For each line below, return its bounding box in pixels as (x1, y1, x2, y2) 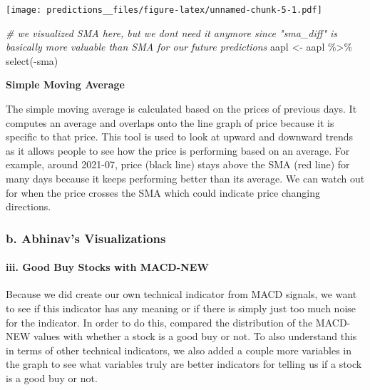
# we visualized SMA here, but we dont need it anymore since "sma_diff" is (6, 25, 338, 40)
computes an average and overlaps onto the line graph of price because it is (6, 115, 334, 130)
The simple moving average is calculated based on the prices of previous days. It (6, 101, 357, 116)
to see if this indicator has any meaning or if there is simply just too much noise (6, 301, 356, 316)
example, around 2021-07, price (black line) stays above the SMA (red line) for (6, 157, 350, 172)
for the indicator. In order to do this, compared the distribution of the (6, 314, 313, 329)
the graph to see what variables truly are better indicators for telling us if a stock (6, 356, 362, 371)
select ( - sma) (6, 53, 58, 68)
